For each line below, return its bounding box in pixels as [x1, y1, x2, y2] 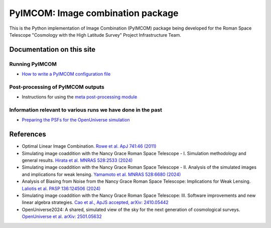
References [9, 130, 46, 139]
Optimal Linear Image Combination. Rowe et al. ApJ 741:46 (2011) [22, 143, 157, 149]
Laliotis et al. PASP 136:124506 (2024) [22, 185, 101, 191]
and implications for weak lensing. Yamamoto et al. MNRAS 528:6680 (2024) [22, 171, 181, 177]
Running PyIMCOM [9, 60, 57, 67]
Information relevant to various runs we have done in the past [9, 106, 163, 113]
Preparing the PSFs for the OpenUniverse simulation [22, 117, 130, 123]
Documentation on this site [9, 45, 96, 54]
